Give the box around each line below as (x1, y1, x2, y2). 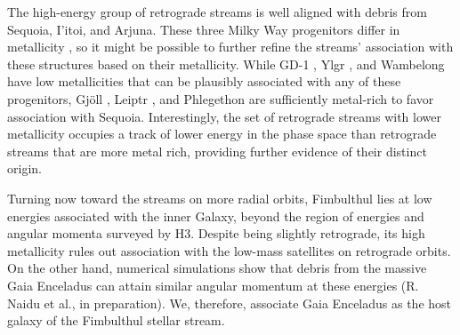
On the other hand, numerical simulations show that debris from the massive (7, 259, 427, 277)
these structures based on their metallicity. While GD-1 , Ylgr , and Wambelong (7, 54, 445, 73)
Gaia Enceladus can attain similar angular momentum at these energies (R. (7, 275, 419, 294)
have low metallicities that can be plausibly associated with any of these (7, 72, 401, 91)
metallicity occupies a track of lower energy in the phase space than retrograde (7, 124, 437, 143)
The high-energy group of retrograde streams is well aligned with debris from (7, 3, 427, 20)
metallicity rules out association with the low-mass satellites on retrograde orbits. (7, 241, 451, 259)
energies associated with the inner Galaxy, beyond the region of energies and (7, 206, 424, 225)
